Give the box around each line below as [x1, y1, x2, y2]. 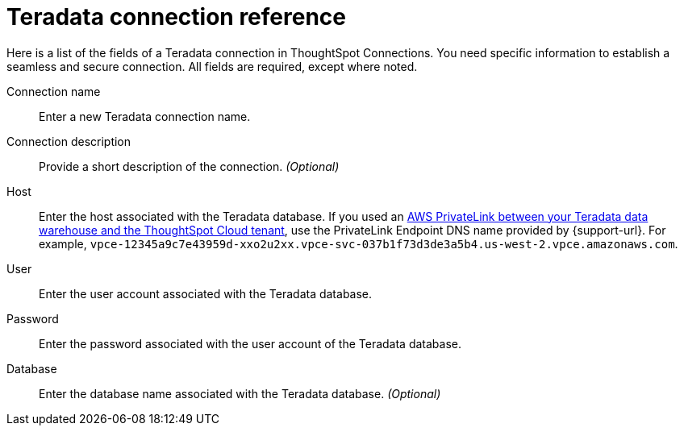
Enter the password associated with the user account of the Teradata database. [39, 336, 462, 351]
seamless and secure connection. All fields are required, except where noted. [6, 59, 418, 73]
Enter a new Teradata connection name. [39, 109, 251, 123]
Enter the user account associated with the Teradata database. [39, 286, 373, 301]
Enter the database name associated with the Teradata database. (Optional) [39, 386, 441, 401]
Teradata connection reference [6, 3, 346, 31]
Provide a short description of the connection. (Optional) [39, 159, 340, 173]
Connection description [6, 134, 131, 148]
